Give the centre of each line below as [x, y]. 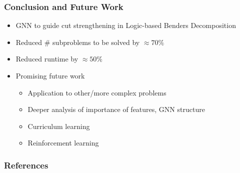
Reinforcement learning [63, 143]
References [26, 165]
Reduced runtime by [47, 59]
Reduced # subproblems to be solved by [78, 42]
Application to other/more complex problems [97, 92]
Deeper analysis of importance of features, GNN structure [116, 109]
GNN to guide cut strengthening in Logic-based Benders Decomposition [126, 25]
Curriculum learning [59, 126]
